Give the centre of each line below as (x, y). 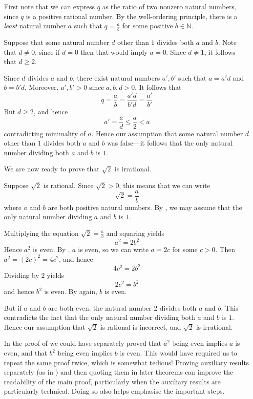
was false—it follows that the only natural (170, 143)
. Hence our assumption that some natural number (167, 133)
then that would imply (114, 52)
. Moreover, (42, 87)
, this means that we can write (164, 185)
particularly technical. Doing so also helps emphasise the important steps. (114, 391)
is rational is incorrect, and (141, 326)
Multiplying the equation (41, 233)
